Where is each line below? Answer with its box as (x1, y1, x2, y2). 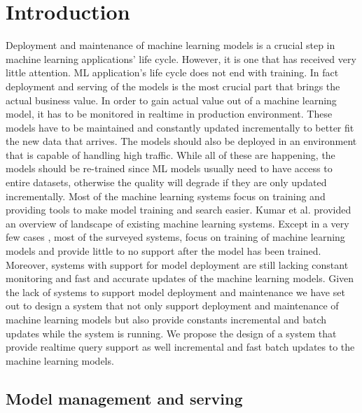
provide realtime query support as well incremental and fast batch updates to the (6, 339, 355, 354)
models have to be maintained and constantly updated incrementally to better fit (6, 120, 354, 134)
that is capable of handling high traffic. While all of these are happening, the (6, 147, 335, 162)
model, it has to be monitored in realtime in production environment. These (6, 106, 333, 121)
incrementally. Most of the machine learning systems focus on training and (6, 188, 326, 203)
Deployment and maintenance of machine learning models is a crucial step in (6, 38, 335, 52)
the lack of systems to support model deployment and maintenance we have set (6, 284, 345, 299)
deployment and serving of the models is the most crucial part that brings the (6, 78, 340, 93)
